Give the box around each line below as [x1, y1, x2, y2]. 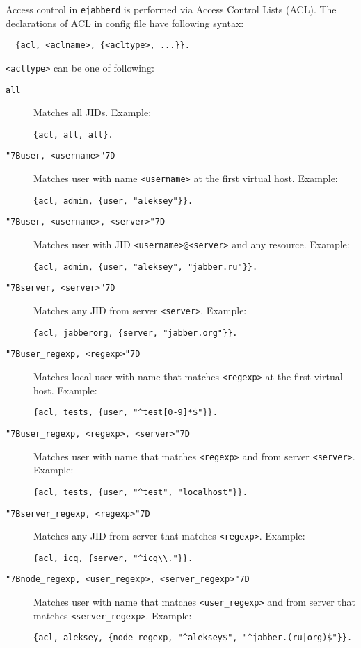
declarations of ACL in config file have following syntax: [6, 15, 244, 30]
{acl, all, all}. [33, 129, 113, 140]
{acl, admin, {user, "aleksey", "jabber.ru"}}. [33, 261, 258, 272]
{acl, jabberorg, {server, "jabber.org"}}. [33, 327, 238, 338]
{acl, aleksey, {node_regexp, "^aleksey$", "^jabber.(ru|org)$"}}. [33, 633, 353, 643]
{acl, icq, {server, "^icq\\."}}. [33, 553, 193, 563]
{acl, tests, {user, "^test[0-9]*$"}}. [33, 407, 218, 418]
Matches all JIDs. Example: [33, 105, 152, 120]
